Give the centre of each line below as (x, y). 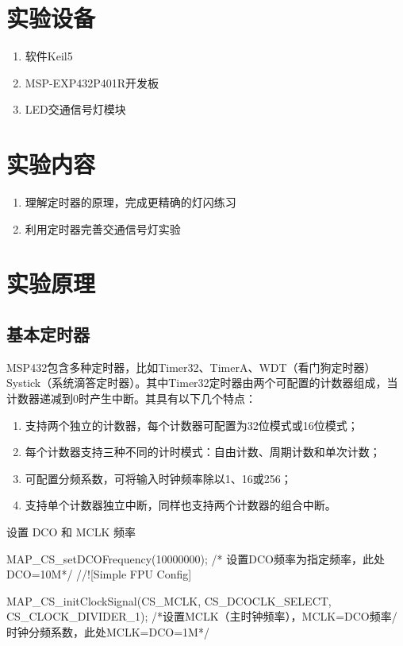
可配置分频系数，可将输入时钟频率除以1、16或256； (158, 478)
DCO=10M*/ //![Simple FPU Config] (99, 574)
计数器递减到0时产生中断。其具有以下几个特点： (131, 398)
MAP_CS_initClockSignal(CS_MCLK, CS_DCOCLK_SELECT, (169, 600)
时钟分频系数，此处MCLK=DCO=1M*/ (108, 631)
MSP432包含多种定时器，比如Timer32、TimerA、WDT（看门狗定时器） (191, 367)
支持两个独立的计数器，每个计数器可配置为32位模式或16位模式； (192, 425)
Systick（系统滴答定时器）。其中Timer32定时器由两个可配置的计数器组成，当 (202, 383)
